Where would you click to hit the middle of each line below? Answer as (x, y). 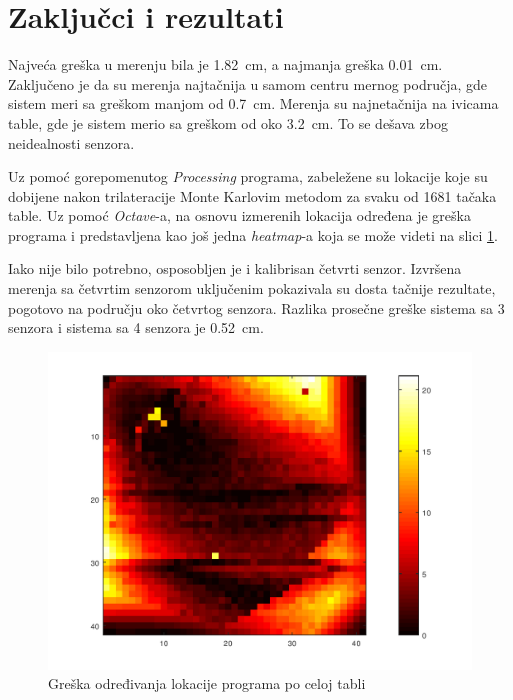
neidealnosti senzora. (71, 142)
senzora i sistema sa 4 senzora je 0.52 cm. (136, 327)
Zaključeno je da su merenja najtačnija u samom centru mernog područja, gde (248, 83)
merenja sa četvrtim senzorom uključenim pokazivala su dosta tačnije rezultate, (252, 288)
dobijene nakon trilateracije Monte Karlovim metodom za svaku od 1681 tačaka (252, 195)
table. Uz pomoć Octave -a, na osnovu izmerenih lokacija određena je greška (239, 215)
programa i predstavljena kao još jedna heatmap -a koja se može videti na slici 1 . (253, 234)
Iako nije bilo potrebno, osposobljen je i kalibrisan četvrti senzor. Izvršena (235, 268)
